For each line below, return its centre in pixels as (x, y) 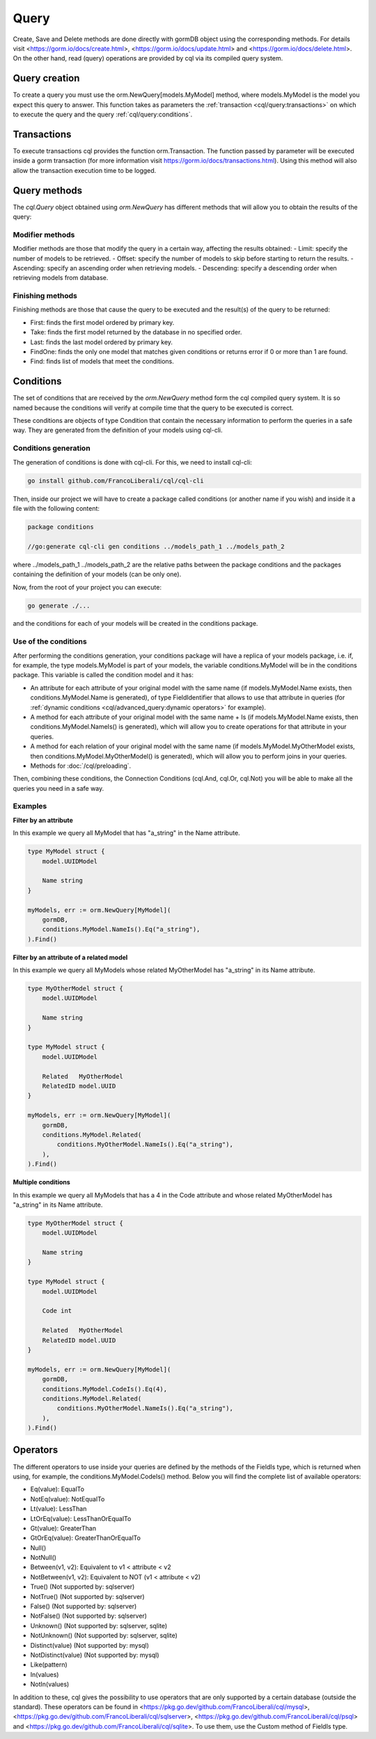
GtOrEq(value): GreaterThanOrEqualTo (85, 1538)
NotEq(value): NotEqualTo (68, 1499)
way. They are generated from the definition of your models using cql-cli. (118, 430)
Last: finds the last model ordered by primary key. (102, 342)
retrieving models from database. (61, 278)
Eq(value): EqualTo (57, 1489)
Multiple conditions (42, 1182)
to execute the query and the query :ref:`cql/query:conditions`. (103, 114)
